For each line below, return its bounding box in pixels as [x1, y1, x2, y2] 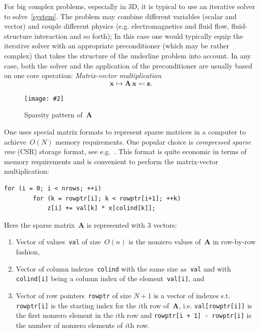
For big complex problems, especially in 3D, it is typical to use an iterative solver [4, 1, 255, 11]
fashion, [16, 246, 40, 256]
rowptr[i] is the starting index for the [16, 300, 136, 310]
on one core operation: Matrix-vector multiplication [4, 70, 162, 81]
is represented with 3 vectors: [87, 219, 177, 230]
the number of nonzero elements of [16, 319, 123, 330]
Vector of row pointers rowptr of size [16, 290, 132, 300]
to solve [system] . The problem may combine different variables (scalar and [4, 11, 237, 21]
